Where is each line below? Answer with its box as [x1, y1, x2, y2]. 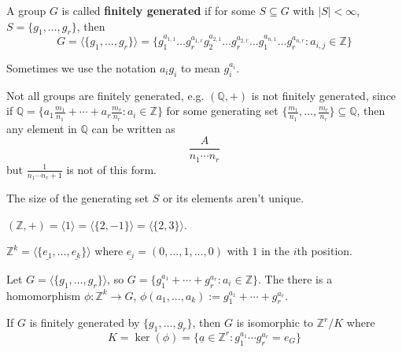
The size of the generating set [6, 190, 149, 206]
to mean [181, 60, 220, 76]
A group [6, 2, 46, 18]
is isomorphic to [236, 314, 314, 331]
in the [261, 243, 290, 259]
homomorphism [6, 287, 81, 303]
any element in [6, 120, 77, 136]
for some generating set [166, 102, 278, 119]
